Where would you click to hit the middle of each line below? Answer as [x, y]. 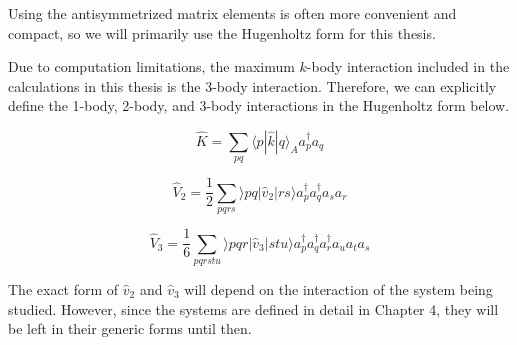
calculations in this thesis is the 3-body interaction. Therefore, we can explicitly [252, 85]
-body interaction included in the [408, 66]
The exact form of [63, 289]
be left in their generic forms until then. [130, 328]
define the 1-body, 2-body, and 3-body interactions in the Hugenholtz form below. [259, 105]
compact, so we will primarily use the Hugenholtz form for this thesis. [222, 32]
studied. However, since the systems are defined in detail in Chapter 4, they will [253, 308]
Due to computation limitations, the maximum [151, 66]
